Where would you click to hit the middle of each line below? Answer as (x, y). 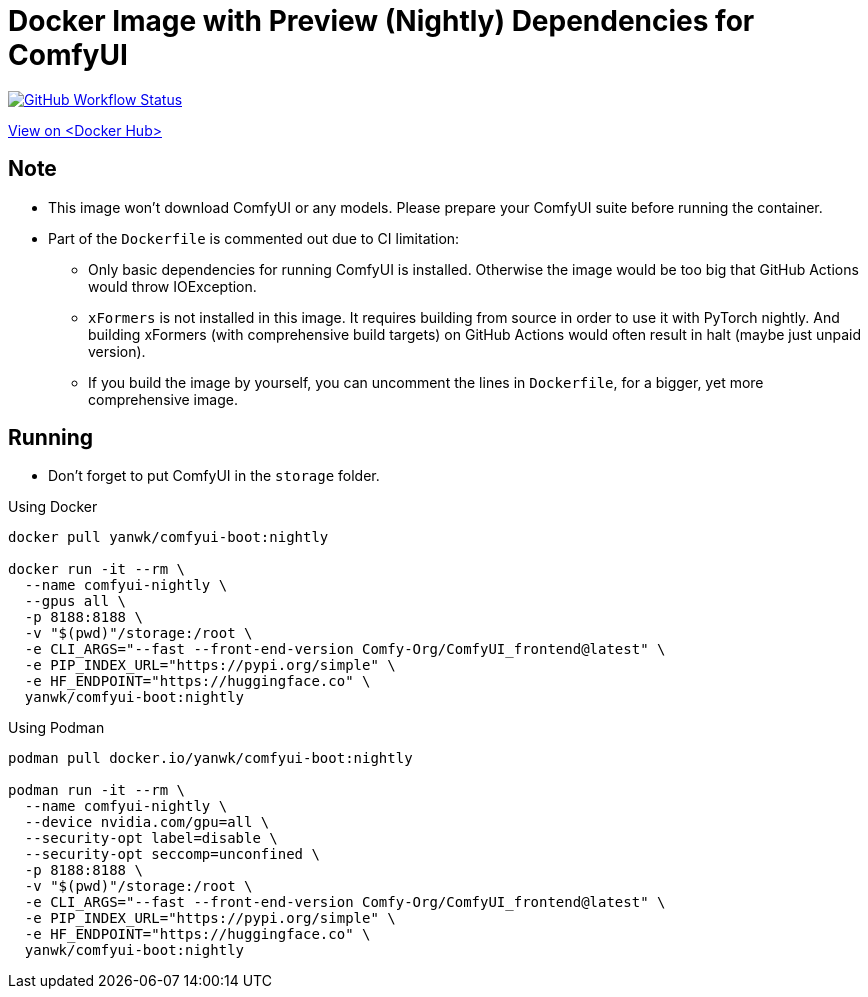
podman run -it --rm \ (97, 790)
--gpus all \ (75, 601)
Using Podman (56, 728)
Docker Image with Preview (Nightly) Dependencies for (381, 21)
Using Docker (53, 507)
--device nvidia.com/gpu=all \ (147, 822)
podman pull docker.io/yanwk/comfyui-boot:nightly (210, 758)
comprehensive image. (163, 399)
